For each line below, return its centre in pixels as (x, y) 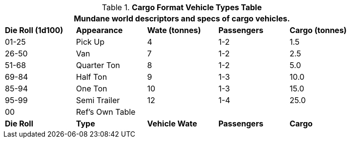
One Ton (92, 89)
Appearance (99, 30)
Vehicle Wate (172, 124)
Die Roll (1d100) (34, 30)
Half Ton (92, 77)
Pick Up (90, 42)
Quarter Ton (98, 65)
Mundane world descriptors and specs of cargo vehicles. (182, 18)
